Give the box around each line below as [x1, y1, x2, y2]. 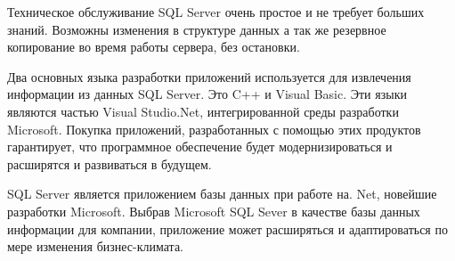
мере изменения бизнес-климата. [7, 237, 184, 256]
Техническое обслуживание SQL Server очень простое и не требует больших [7, 3, 425, 20]
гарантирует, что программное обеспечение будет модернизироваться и [7, 137, 393, 156]
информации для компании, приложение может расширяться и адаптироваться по [7, 219, 448, 238]
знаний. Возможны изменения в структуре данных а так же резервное [7, 20, 386, 38]
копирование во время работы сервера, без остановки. [7, 37, 300, 56]
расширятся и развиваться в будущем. [7, 154, 212, 173]
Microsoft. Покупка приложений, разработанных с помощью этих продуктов [7, 119, 421, 138]
